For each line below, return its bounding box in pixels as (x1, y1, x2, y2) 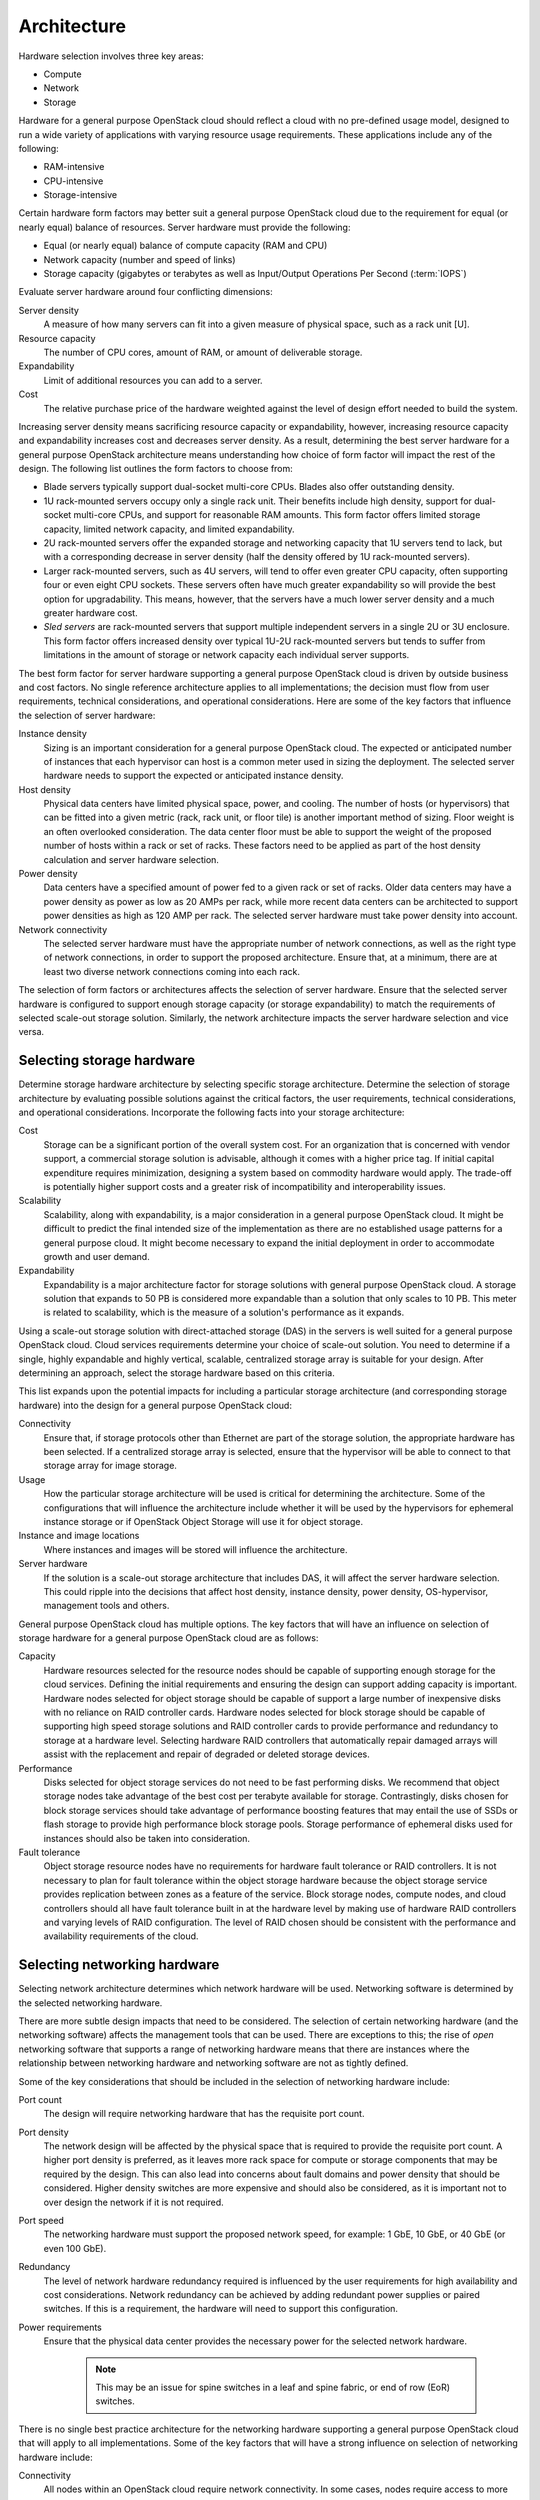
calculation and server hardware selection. (43, 853, 220, 865)
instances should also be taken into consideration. (43, 1832, 250, 1844)
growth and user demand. (43, 1250, 150, 1262)
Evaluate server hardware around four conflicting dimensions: (18, 286, 274, 298)
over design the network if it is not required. (43, 2196, 224, 2208)
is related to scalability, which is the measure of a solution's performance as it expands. (43, 1306, 405, 1319)
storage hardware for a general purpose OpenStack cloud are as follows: (18, 1632, 319, 1644)
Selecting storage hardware (18, 1052, 195, 1069)
